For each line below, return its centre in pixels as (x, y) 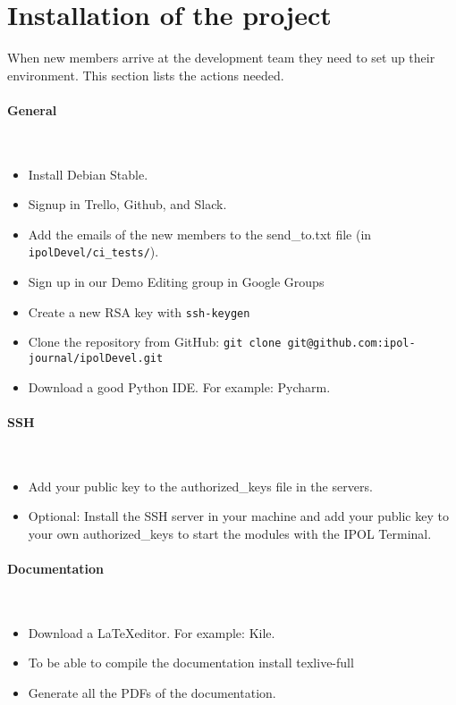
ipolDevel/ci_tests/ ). (93, 252)
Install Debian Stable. (88, 174)
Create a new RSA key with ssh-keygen (139, 311)
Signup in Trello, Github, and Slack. (127, 204)
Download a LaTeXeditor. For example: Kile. (152, 632)
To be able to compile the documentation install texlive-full (191, 663)
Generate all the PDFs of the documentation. (152, 693)
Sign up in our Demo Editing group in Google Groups (176, 282)
